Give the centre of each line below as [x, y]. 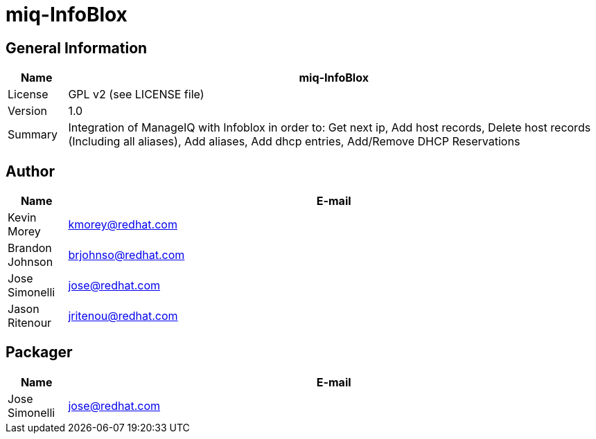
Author [30, 171]
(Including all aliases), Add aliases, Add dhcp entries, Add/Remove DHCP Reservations [294, 142]
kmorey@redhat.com [123, 225]
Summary [33, 135]
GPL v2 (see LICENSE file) [136, 95]
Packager [39, 352]
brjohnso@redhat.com [126, 255]
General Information [77, 48]
